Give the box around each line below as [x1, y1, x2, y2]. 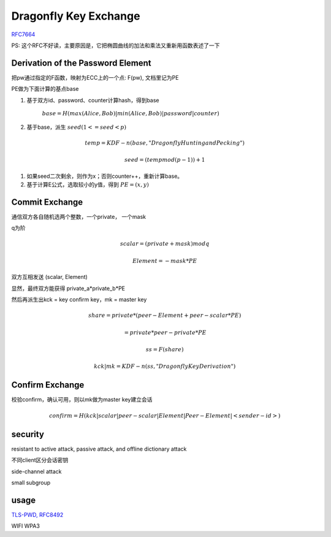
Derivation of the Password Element [11, 58, 151, 68]
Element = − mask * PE [132, 257, 197, 264]
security [11, 429, 44, 440]
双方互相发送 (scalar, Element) [11, 273, 88, 281]
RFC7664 [11, 31, 36, 38]
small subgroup [11, 479, 51, 486]
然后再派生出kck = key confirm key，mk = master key [11, 296, 147, 303]
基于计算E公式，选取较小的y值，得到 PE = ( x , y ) [26, 181, 150, 188]
